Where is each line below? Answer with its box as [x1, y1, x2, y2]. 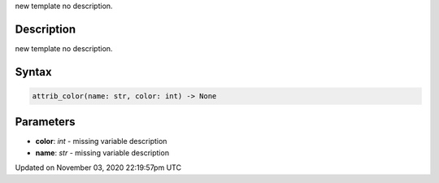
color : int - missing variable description [35, 137, 167, 146]
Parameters [15, 115, 76, 129]
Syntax [15, 65, 52, 79]
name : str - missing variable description [35, 147, 170, 158]
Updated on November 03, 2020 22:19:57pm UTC [15, 163, 182, 172]
